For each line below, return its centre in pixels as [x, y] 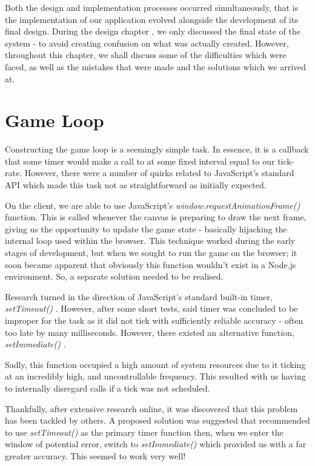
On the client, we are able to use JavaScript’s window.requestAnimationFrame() [153, 205]
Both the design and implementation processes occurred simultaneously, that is [152, 7]
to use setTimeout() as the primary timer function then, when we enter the [144, 432]
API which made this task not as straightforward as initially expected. [136, 185]
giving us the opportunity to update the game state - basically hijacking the [146, 228]
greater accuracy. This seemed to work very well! [95, 455]
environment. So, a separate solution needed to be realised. [114, 276]
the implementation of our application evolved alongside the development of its [151, 19]
